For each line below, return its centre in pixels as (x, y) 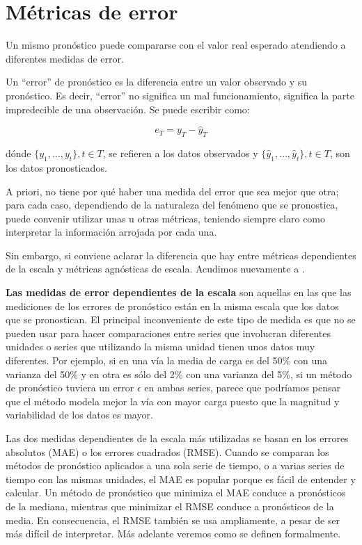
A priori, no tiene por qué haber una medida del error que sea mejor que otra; (172, 191)
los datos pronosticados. (56, 167)
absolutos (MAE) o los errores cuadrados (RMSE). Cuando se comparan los (167, 452)
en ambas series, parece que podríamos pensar (242, 388)
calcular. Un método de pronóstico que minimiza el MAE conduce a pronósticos (176, 493)
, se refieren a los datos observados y (180, 153)
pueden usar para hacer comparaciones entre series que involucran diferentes (168, 333)
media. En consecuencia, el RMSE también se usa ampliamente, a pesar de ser (173, 520)
